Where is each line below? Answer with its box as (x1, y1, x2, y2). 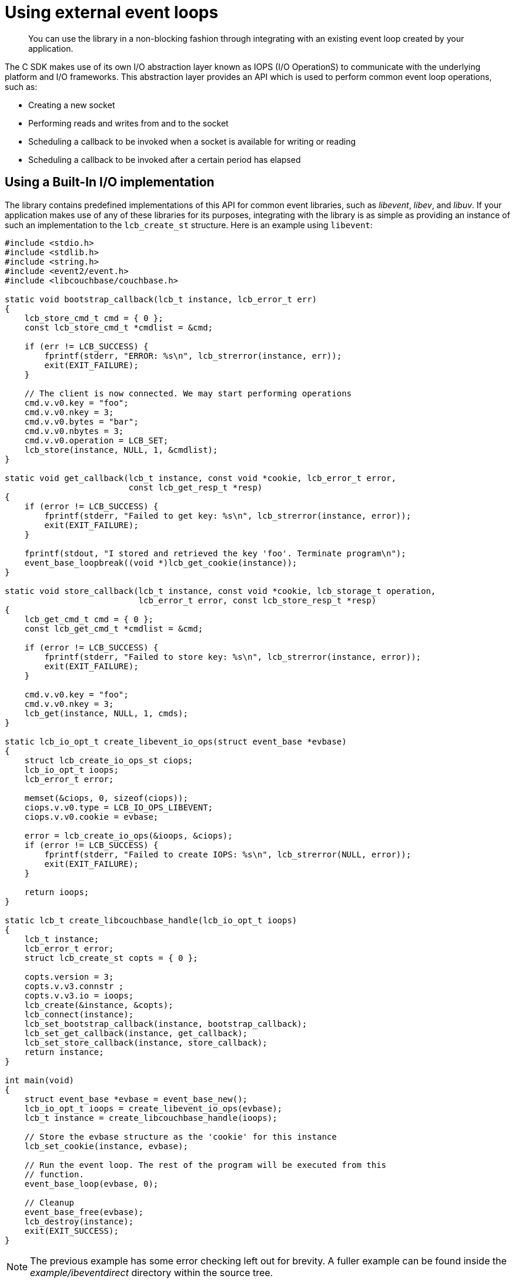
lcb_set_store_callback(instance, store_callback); (24, 1037, 267, 1047)
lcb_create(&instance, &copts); (24, 1000, 173, 1010)
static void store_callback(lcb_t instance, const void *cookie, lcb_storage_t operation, (5, 586, 436, 596)
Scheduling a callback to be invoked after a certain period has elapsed (28, 154, 301, 165)
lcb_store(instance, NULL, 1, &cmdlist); (24, 445, 218, 455)
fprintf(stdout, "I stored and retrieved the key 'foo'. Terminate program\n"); (24, 548, 406, 558)
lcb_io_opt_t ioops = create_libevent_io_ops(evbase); (24, 1103, 283, 1113)
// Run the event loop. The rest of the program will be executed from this (24, 1160, 387, 1170)
